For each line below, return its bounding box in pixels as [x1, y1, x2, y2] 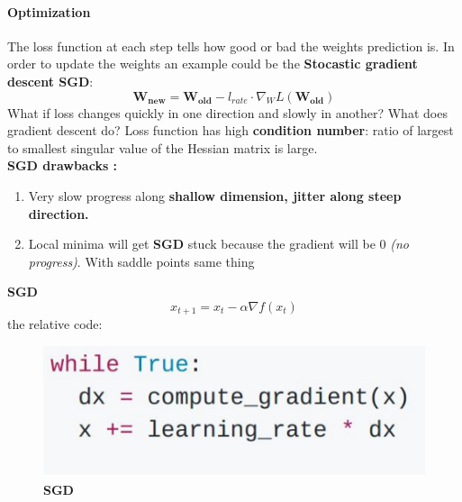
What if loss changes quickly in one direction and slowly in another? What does [7, 103, 448, 122]
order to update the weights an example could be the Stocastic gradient [7, 54, 418, 73]
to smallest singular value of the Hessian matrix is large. [7, 138, 318, 157]
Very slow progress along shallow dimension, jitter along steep [28, 186, 402, 205]
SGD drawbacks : [7, 156, 118, 175]
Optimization [7, 2, 91, 21]
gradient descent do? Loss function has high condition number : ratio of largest [7, 121, 454, 140]
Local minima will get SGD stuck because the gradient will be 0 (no [28, 234, 409, 253]
